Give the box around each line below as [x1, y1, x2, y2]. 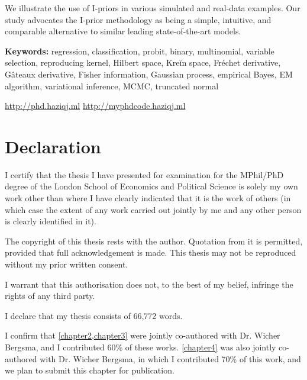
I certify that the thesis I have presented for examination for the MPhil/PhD [5, 168, 284, 181]
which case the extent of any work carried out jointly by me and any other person [5, 203, 302, 215]
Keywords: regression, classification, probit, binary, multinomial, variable [5, 44, 274, 57]
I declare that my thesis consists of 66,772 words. [5, 309, 183, 321]
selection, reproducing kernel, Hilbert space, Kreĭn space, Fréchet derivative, [5, 56, 281, 69]
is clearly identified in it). [5, 215, 96, 227]
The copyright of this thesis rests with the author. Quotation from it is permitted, [5, 234, 303, 247]
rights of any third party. [5, 289, 95, 302]
